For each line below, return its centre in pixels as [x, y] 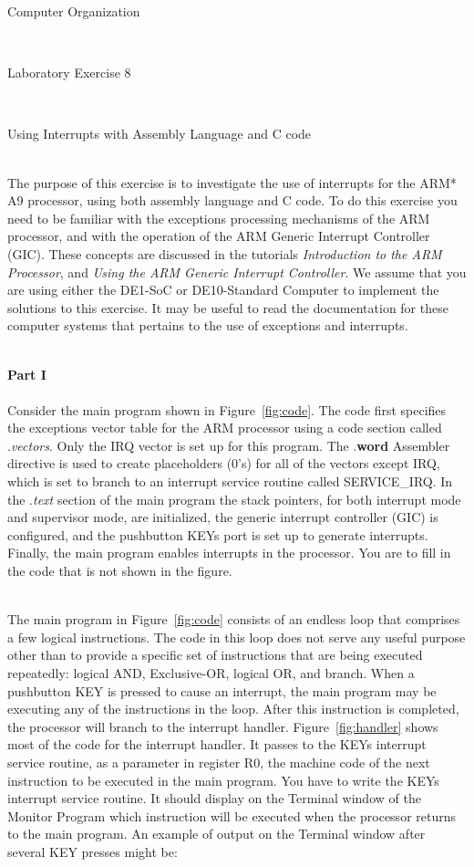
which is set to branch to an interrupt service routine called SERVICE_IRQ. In [230, 481]
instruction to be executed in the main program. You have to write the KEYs [223, 780]
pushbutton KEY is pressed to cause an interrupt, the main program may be [222, 690]
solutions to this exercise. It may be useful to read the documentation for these [228, 307]
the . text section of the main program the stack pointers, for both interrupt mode [234, 499]
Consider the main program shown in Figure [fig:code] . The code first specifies [227, 409]
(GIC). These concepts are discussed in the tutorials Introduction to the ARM [225, 253]
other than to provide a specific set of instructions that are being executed [215, 655]
